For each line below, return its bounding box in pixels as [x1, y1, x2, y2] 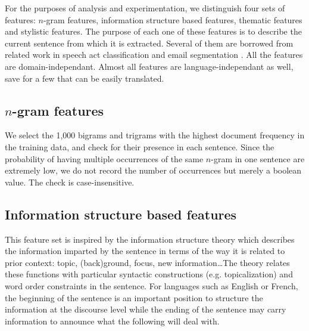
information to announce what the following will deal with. [5, 314, 220, 327]
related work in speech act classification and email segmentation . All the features [5, 48, 303, 61]
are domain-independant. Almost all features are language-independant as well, [5, 60, 294, 72]
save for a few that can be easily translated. [5, 72, 164, 84]
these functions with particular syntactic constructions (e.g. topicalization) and [5, 268, 293, 280]
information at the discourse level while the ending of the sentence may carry [5, 303, 286, 315]
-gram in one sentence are [211, 152, 305, 165]
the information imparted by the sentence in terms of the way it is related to [5, 245, 285, 257]
